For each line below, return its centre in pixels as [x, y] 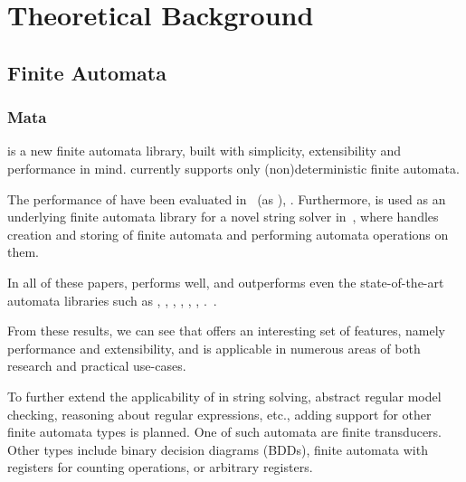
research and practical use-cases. [97, 366]
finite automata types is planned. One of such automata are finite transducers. [225, 432]
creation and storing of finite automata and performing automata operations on [228, 234]
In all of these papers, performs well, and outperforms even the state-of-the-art [226, 282]
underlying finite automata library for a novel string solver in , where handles [223, 217]
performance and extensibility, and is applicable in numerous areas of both [214, 348]
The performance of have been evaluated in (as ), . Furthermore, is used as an [227, 198]
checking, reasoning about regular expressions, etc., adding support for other [219, 414]
